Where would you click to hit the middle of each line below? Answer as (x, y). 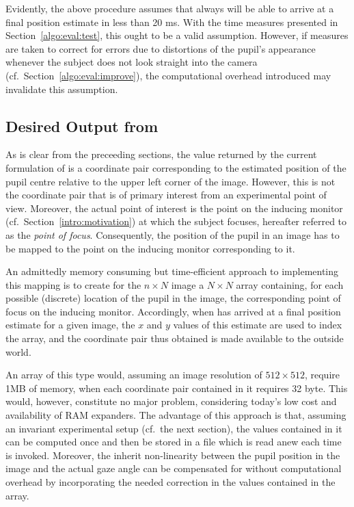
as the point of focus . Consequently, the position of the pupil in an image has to (173, 234)
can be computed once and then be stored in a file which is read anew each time (174, 442)
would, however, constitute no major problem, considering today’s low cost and (171, 401)
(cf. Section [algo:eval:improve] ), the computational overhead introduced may (168, 75)
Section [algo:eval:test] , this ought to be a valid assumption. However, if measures (177, 35)
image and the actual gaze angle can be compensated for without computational (174, 468)
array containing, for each (290, 284)
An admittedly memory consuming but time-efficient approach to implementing (172, 271)
